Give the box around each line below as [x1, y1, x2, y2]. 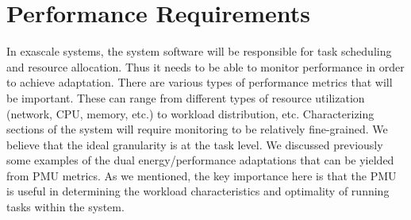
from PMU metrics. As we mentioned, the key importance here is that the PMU [6, 167, 397, 183]
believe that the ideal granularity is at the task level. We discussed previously [6, 136, 383, 152]
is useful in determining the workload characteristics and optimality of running [6, 183, 390, 199]
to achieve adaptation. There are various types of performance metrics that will [6, 74, 393, 91]
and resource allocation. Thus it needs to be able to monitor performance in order [6, 58, 405, 75]
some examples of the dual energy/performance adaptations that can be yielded [6, 152, 394, 168]
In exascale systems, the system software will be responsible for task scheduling [6, 43, 392, 60]
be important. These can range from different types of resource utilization [6, 89, 365, 106]
